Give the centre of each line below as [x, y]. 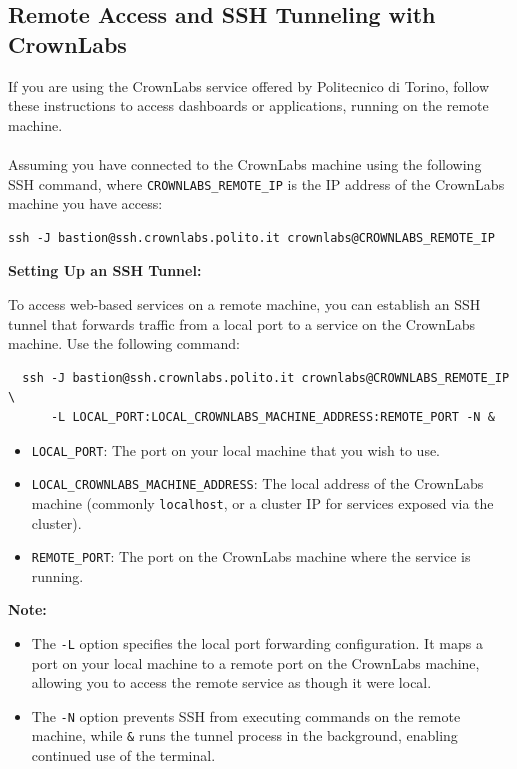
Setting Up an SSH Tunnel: [105, 270]
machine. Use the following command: [124, 343]
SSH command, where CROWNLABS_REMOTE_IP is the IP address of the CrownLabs [256, 183]
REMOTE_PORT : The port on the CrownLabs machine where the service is [251, 556]
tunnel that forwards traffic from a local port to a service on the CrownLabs [241, 323]
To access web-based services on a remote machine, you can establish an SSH [244, 304]
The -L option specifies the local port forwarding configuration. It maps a [257, 642]
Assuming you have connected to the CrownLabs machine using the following [245, 163]
